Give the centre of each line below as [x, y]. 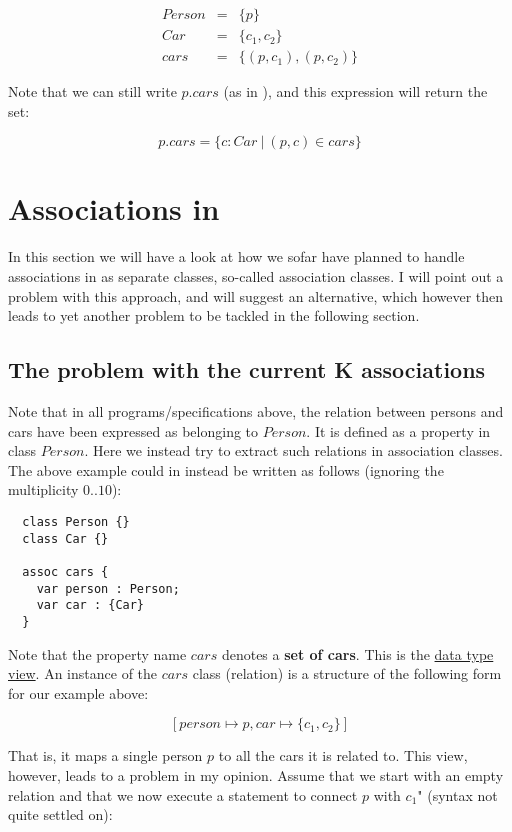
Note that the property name [97, 653]
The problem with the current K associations [247, 369]
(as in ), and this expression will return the [355, 91]
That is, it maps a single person [105, 755]
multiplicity [43, 489]
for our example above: [78, 692]
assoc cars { [65, 571]
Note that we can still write [92, 91]
